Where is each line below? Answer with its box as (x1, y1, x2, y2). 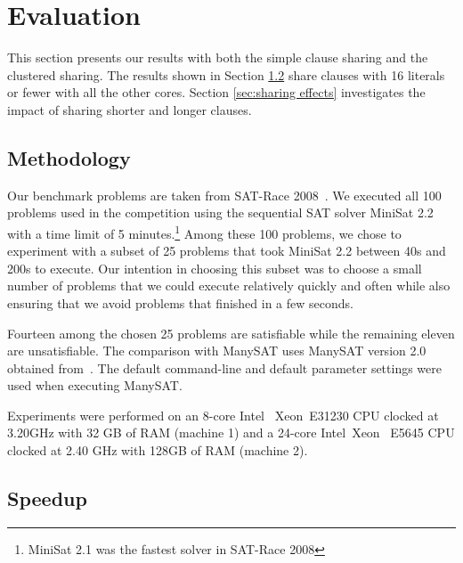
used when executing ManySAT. (7, 376, 183, 395)
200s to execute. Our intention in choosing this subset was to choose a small (7, 258, 422, 277)
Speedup (7, 485, 87, 512)
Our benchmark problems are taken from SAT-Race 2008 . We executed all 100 (7, 185, 442, 204)
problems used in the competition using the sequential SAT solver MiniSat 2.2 (7, 203, 434, 222)
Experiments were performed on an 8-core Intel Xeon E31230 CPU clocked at (7, 405, 439, 424)
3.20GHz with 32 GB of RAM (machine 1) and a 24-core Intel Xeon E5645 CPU (7, 423, 455, 442)
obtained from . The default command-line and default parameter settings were (7, 358, 442, 377)
